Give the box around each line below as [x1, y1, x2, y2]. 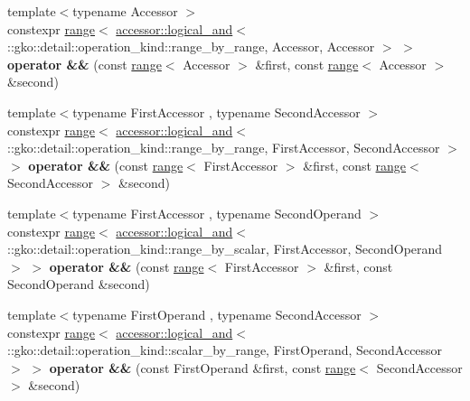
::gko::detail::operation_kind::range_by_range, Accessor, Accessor [7, 37, 375, 56]
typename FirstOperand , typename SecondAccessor [72, 304, 362, 323]
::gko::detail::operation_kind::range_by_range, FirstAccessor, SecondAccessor [7, 138, 440, 157]
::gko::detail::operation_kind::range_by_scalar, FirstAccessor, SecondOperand [7, 239, 443, 258]
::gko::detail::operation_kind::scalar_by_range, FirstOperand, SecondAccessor [7, 340, 443, 359]
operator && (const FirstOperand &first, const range [49, 358, 356, 377]
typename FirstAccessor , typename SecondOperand [72, 203, 362, 222]
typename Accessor [72, 2, 178, 20]
